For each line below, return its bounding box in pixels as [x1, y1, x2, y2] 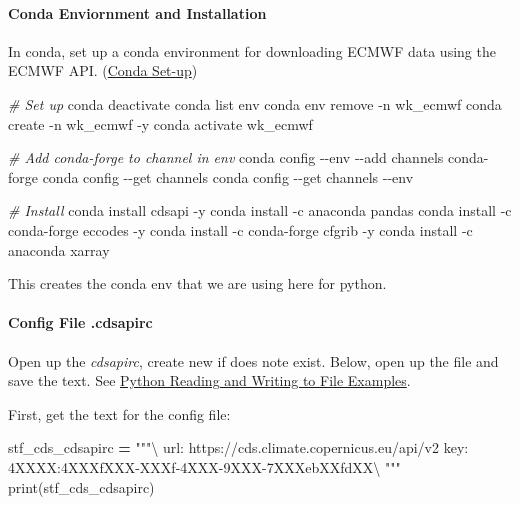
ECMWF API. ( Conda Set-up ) [8, 60, 198, 81]
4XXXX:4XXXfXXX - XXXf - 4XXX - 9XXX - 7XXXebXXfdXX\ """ [8, 456, 401, 477]
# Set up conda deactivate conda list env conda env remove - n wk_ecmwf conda [8, 93, 502, 114]
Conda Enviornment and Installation [8, 2, 267, 23]
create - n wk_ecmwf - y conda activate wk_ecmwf [8, 113, 313, 134]
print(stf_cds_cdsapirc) [8, 476, 155, 497]
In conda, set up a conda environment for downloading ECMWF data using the [8, 40, 496, 61]
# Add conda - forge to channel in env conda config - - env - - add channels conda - [8, 147, 489, 168]
